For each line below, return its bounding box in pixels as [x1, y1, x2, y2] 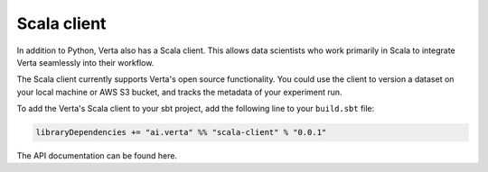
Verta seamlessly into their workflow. [16, 57, 155, 68]
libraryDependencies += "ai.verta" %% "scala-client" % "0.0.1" [35, 127, 327, 138]
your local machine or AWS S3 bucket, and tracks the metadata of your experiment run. [16, 86, 343, 97]
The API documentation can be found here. [16, 150, 178, 161]
